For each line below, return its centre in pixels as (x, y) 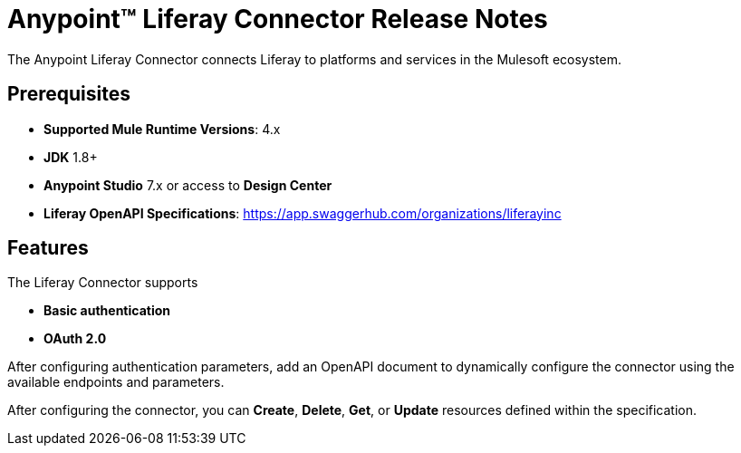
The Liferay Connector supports (103, 283)
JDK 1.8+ (71, 157)
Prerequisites (69, 94)
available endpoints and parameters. (116, 382)
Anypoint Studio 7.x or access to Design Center (188, 185)
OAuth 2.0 (75, 339)
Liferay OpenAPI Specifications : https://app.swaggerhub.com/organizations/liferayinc (303, 213)
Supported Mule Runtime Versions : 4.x (162, 129)
